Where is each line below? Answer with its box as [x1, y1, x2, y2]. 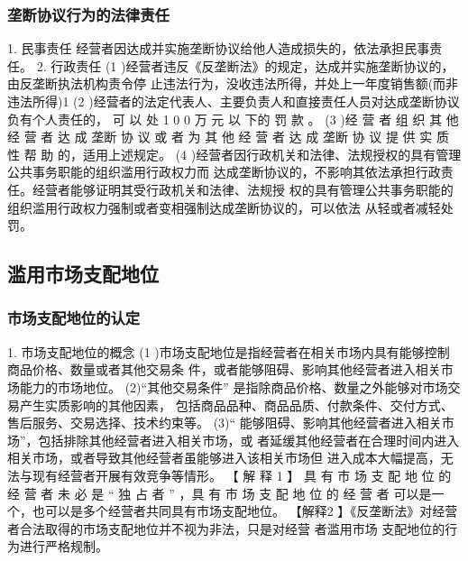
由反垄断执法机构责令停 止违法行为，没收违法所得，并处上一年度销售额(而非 [7, 74, 459, 93]
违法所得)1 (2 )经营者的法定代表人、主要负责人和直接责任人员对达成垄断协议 [7, 92, 460, 110]
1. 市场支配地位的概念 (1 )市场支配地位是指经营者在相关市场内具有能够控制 [7, 342, 450, 361]
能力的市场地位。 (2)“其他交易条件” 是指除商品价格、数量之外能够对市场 [19, 377, 448, 396]
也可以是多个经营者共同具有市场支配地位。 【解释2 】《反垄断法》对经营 [32, 501, 458, 520]
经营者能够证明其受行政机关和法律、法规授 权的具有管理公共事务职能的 [32, 179, 454, 198]
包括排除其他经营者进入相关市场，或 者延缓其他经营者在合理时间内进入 [38, 430, 460, 449]
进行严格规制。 [19, 537, 108, 556]
